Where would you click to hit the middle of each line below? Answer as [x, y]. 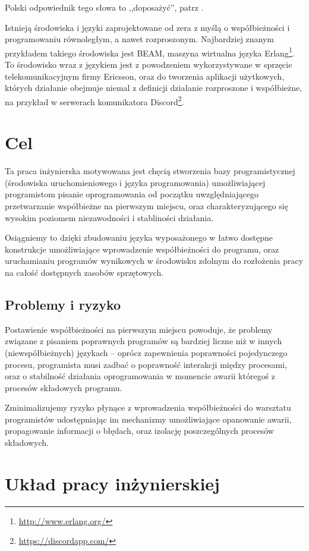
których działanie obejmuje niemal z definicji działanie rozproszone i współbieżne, [154, 88]
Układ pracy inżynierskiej [112, 483]
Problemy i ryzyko [63, 304]
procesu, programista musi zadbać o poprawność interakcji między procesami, [146, 364]
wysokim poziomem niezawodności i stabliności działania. [109, 217]
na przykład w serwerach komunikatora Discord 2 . [94, 100]
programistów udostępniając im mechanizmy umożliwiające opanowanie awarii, [148, 419]
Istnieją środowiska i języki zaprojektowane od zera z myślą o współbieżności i [147, 27]
